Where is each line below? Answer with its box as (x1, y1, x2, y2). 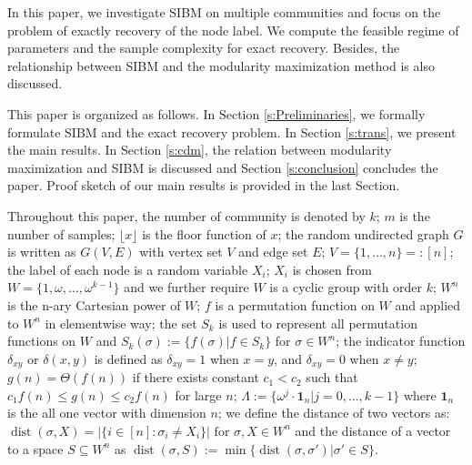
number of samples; (7, 224, 115, 243)
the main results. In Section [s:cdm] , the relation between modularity (7, 140, 392, 159)
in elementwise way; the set (45, 313, 197, 332)
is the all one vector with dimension (7, 403, 206, 422)
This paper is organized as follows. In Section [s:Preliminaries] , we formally (7, 104, 426, 123)
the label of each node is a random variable (7, 259, 248, 278)
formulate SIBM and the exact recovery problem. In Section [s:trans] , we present (7, 122, 457, 141)
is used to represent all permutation (218, 313, 417, 332)
